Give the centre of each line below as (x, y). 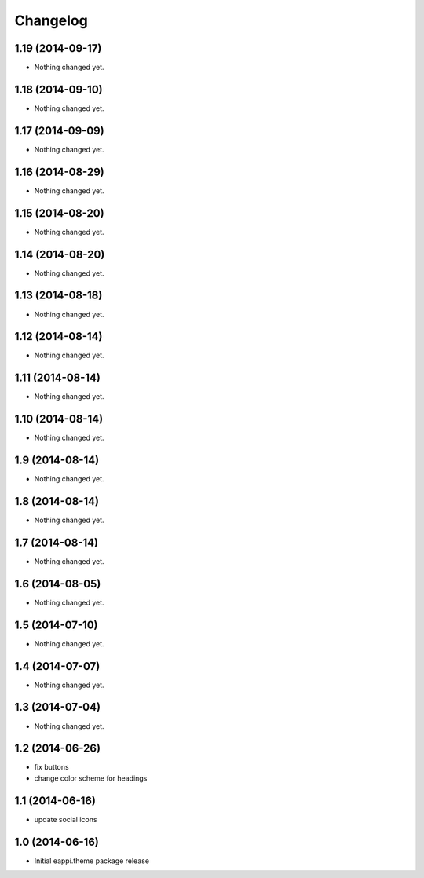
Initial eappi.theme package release (91, 861)
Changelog (51, 20)
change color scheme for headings (91, 778)
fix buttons (52, 767)
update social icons (66, 819)
